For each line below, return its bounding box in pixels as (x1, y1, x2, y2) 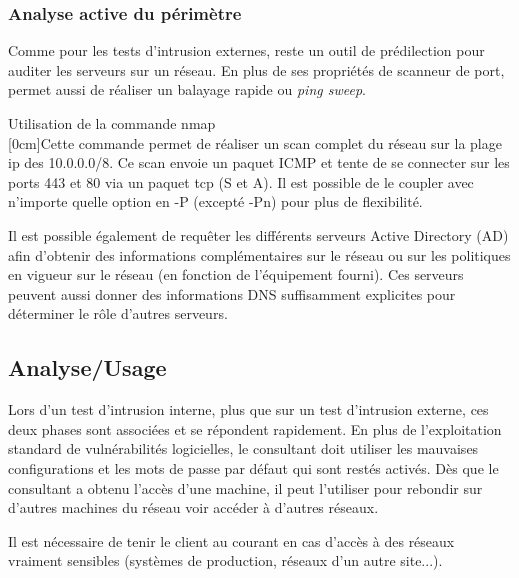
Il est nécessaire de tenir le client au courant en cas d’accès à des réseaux (8, 530, 455, 551)
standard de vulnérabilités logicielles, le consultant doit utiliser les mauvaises (8, 438, 479, 459)
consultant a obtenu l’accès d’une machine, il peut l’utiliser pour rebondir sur (8, 477, 483, 498)
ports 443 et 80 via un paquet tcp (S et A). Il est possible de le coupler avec (8, 171, 474, 192)
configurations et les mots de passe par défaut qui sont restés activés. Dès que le (8, 457, 499, 478)
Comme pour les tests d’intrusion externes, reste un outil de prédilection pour (8, 40, 485, 61)
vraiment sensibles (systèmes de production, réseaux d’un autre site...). (8, 550, 443, 571)
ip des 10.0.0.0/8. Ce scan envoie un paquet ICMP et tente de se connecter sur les (8, 152, 510, 173)
